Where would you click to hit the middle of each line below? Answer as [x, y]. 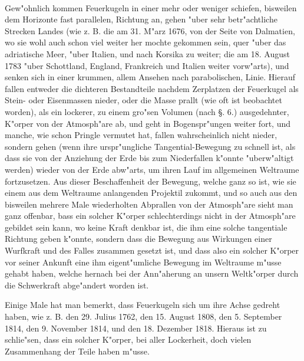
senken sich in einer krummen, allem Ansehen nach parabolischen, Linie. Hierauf [150, 77]
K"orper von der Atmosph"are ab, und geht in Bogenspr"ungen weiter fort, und [148, 123]
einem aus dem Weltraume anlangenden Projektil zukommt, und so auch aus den [151, 193]
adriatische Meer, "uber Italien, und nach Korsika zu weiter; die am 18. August [147, 53]
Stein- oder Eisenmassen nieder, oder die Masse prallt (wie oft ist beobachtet [143, 100]
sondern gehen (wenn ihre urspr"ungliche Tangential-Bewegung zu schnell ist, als [150, 146]
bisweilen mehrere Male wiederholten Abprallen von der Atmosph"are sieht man [149, 204]
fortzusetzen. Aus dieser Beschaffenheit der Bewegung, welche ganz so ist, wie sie [151, 181]
